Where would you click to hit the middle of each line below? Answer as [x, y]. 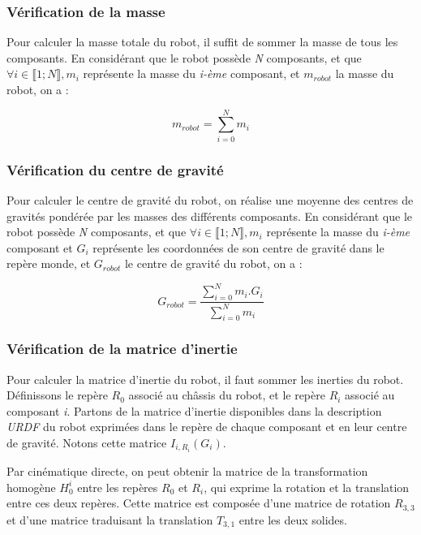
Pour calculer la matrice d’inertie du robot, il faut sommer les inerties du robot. [205, 379]
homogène [31, 487]
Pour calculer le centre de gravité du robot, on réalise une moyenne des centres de [210, 199]
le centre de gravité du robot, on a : [213, 263]
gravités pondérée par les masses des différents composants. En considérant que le [210, 216]
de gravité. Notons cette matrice [87, 442]
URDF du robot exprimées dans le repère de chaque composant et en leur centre [207, 427]
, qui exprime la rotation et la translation [307, 487]
